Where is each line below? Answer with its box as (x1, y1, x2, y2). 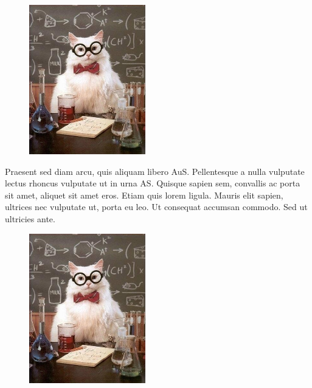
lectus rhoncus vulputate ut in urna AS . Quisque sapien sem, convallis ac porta (5, 177, 300, 189)
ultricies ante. (5, 212, 55, 225)
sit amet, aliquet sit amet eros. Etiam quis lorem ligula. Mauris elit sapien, (5, 188, 283, 201)
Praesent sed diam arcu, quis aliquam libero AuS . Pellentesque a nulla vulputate (5, 165, 305, 177)
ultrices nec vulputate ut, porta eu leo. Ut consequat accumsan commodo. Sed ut (5, 200, 308, 213)
